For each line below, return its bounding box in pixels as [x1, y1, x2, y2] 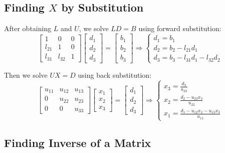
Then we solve [4, 69, 48, 80]
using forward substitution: [138, 23, 221, 34]
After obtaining [4, 23, 52, 34]
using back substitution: [78, 69, 151, 80]
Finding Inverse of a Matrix [4, 135, 151, 150]
